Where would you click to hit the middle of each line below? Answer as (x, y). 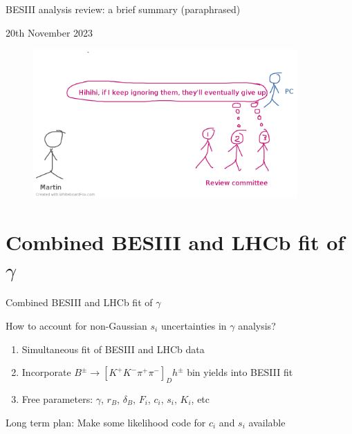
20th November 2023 (49, 32)
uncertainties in (194, 325)
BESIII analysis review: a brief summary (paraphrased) (123, 9)
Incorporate (46, 372)
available (267, 422)
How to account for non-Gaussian (76, 325)
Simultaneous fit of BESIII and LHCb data (113, 349)
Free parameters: (57, 398)
